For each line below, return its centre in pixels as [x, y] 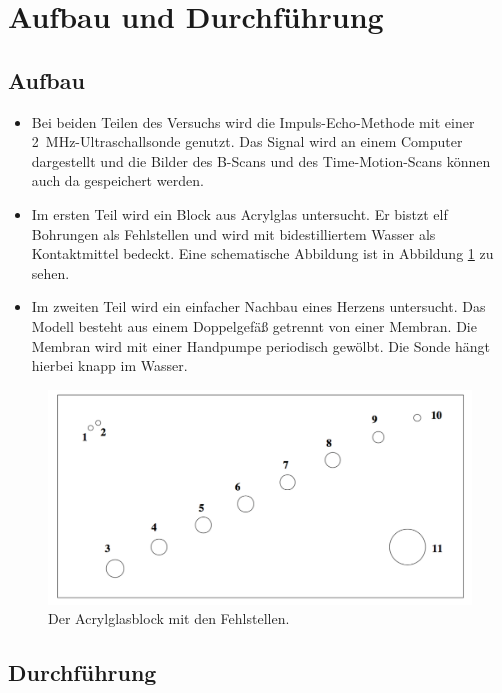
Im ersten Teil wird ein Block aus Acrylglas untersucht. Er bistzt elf [239, 213]
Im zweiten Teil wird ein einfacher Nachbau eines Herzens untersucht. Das [258, 306]
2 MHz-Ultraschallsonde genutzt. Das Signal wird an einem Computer [247, 141]
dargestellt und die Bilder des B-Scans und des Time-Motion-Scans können [261, 160]
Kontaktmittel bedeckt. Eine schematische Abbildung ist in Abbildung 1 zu [262, 253]
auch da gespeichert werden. [117, 180]
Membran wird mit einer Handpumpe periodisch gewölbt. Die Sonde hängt [260, 345]
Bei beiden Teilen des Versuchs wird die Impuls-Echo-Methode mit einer [253, 121]
